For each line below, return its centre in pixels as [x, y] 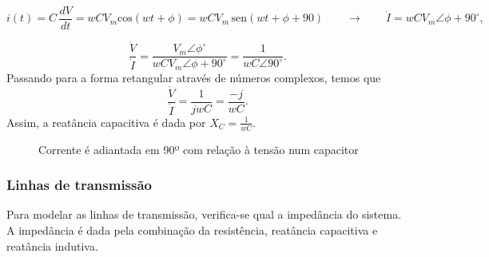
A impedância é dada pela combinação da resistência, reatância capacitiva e [192, 229]
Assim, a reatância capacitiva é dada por [106, 122]
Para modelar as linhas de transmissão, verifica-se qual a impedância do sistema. [204, 214]
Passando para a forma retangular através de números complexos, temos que [194, 77]
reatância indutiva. [52, 245]
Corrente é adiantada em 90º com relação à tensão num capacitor [199, 149]
